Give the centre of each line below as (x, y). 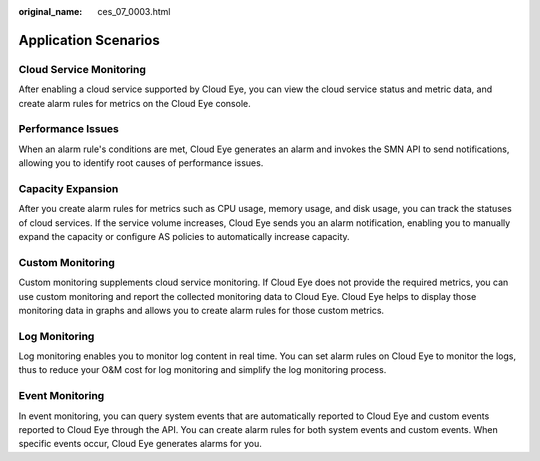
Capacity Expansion (68, 188)
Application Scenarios (89, 40)
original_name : (50, 11)
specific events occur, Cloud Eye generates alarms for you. (140, 444)
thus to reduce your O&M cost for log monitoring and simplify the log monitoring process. (202, 370)
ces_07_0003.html (134, 11)
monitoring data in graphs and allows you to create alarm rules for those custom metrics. (201, 310)
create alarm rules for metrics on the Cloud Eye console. (134, 103)
